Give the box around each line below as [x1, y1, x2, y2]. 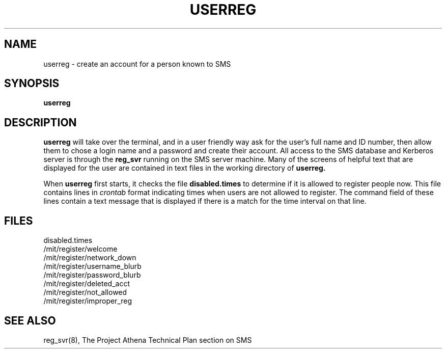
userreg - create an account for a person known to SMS [43, 59, 231, 68]
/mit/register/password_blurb [43, 270, 141, 280]
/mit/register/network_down [43, 253, 136, 262]
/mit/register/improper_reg [43, 296, 132, 306]
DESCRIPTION [4, 116, 77, 129]
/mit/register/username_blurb [43, 262, 142, 271]
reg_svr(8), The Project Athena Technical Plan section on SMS [43, 335, 252, 344]
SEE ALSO [4, 314, 56, 327]
